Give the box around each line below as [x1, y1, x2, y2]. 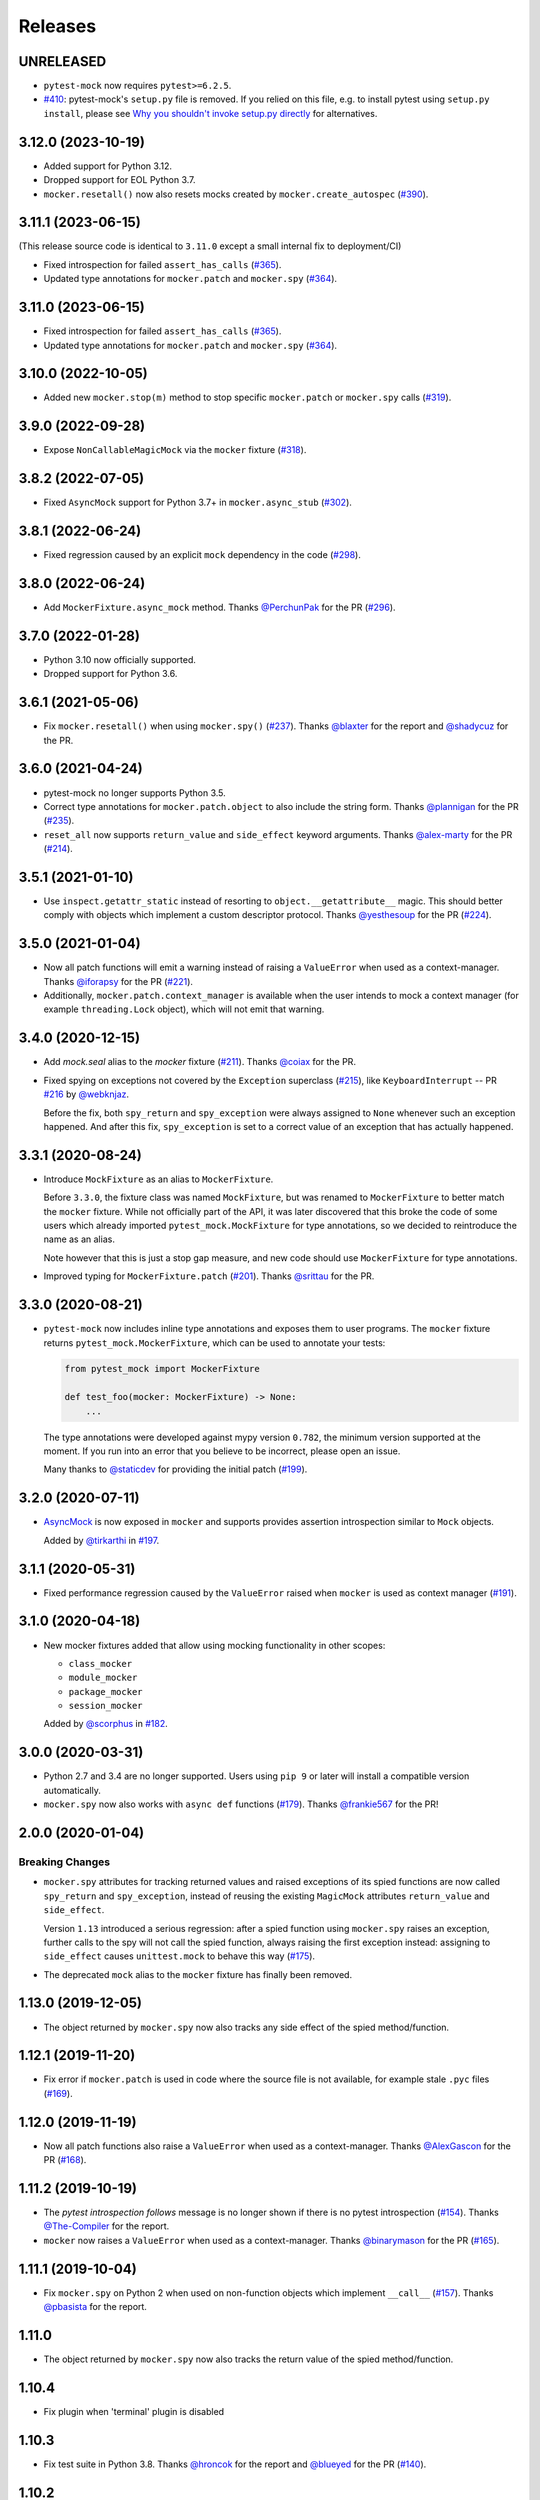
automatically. [43, 1784, 102, 1796]
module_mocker [68, 1672, 138, 1684]
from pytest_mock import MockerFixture [64, 1363, 260, 1375]
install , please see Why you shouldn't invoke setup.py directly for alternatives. [43, 107, 378, 119]
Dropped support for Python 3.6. [43, 668, 178, 680]
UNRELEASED [18, 53, 107, 70]
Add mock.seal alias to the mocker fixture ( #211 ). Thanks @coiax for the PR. [43, 1056, 357, 1068]
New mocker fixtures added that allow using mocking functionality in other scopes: [43, 1639, 386, 1651]
